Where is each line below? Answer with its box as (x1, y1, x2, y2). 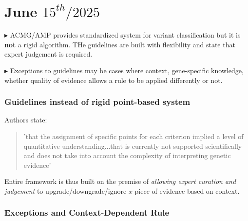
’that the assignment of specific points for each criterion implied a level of (23, 131, 244, 141)
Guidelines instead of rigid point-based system (4, 96, 191, 108)
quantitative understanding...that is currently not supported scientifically (23, 141, 242, 151)
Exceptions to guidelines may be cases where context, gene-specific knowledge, (10, 65, 244, 75)
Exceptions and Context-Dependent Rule (4, 206, 170, 219)
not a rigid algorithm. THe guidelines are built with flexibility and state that (4, 39, 235, 49)
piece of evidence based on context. (134, 185, 240, 196)
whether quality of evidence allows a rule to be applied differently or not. (4, 75, 223, 85)
